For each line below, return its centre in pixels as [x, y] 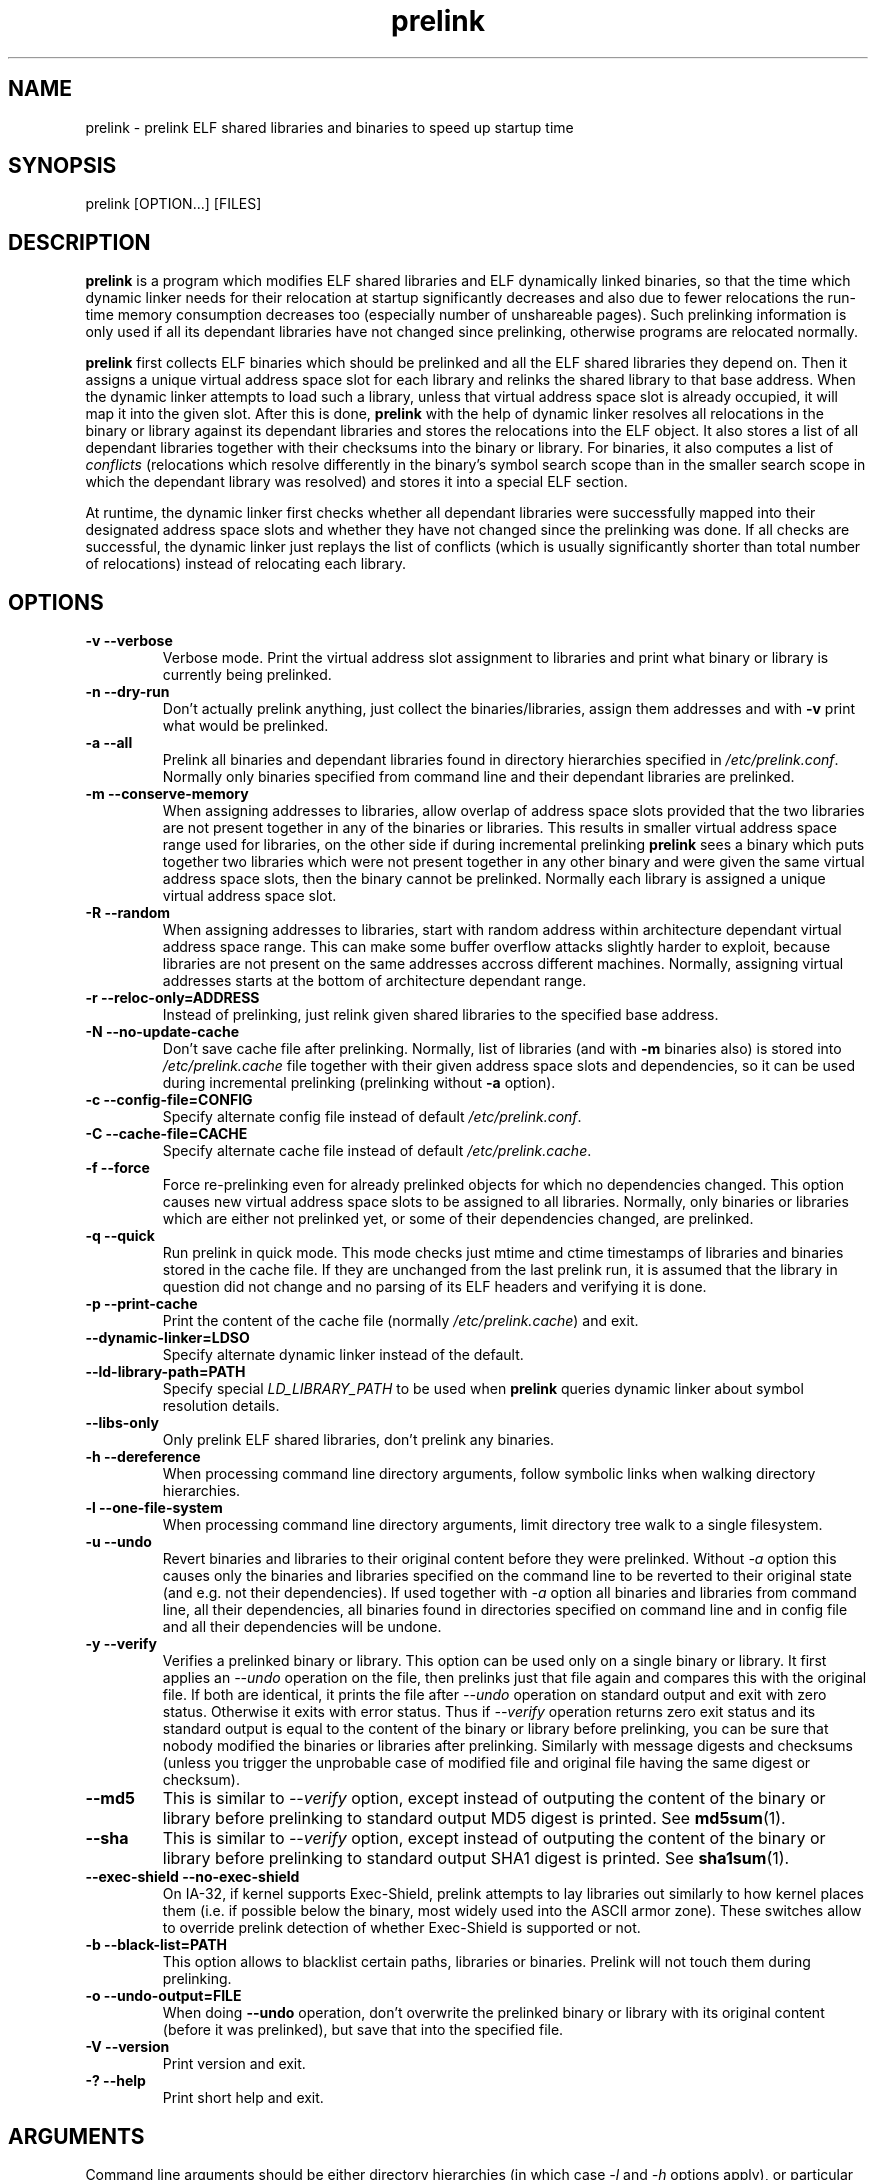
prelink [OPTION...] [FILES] [173, 204]
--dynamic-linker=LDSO [167, 1338]
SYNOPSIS [62, 166]
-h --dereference [143, 1457]
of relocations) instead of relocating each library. [246, 564]
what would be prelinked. [245, 726]
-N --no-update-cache [162, 1032]
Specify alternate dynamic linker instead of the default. [343, 1355]
